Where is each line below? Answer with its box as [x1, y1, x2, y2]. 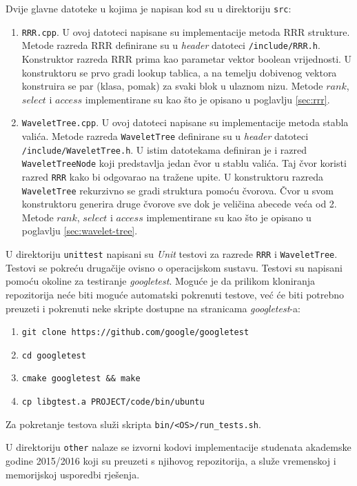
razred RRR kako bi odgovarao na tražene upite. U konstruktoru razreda [21, 169, 324, 183]
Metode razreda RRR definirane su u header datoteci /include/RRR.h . [21, 38, 320, 52]
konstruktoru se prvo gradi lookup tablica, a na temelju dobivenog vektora [21, 65, 337, 79]
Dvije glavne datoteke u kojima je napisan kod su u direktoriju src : [6, 1, 292, 15]
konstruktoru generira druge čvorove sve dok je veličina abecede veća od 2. [21, 196, 337, 211]
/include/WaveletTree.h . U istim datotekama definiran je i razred [21, 142, 307, 156]
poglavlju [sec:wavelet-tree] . [21, 223, 138, 238]
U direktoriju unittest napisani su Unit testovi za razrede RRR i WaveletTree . [6, 247, 338, 261]
